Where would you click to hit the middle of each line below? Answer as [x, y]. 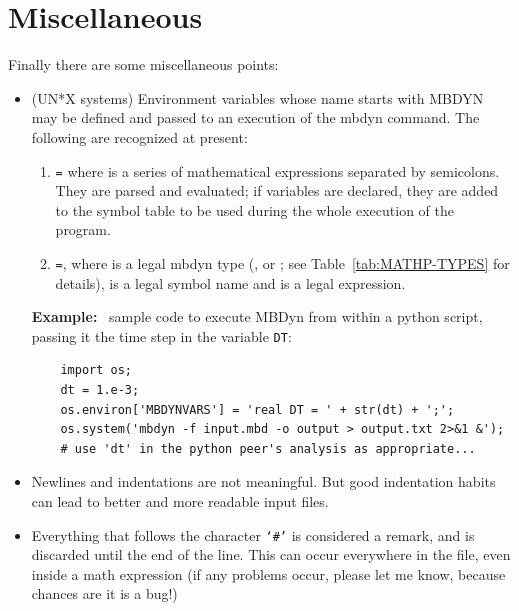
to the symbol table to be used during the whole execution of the [255, 209]
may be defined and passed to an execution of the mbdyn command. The [255, 117]
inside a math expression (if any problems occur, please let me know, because [268, 573]
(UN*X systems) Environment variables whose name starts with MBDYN [257, 97]
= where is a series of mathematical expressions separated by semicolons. [277, 170]
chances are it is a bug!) [104, 593]
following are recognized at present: [139, 136]
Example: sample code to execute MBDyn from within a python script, [257, 316]
